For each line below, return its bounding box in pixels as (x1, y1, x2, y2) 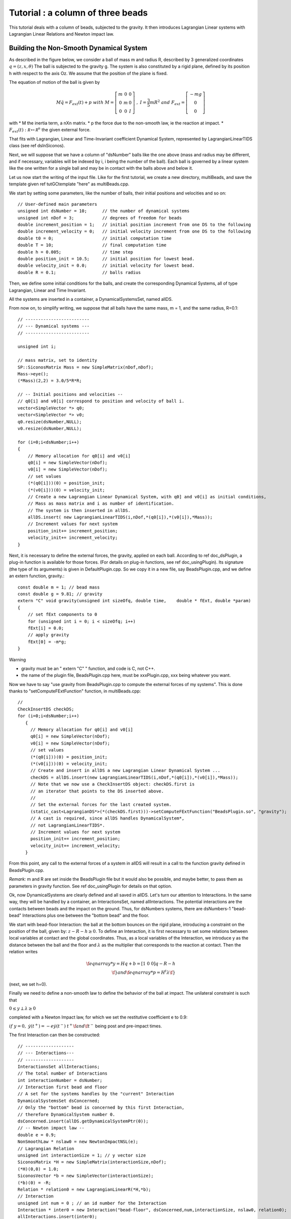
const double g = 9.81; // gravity (18, 591, 103, 597)
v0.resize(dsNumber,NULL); (18, 426, 82, 432)
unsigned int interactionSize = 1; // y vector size (18, 1152, 146, 1158)
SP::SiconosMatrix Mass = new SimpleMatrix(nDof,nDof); (18, 364, 154, 370)
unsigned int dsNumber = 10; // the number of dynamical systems (18, 208, 190, 214)
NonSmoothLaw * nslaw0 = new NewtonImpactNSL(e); (18, 1139, 139, 1144)
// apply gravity (27, 632, 69, 638)
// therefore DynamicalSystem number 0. (18, 1112, 115, 1117)
